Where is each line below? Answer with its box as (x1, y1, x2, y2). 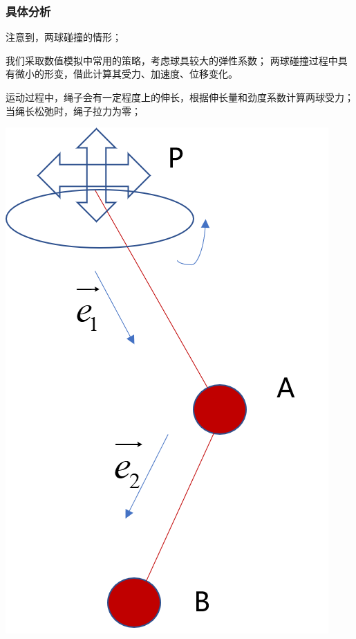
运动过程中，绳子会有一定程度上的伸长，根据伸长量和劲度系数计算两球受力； (6, 90, 354, 104)
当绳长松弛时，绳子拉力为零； (6, 103, 141, 118)
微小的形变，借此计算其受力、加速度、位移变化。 (15, 66, 238, 81)
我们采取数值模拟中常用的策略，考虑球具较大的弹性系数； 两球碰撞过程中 (6, 53, 338, 67)
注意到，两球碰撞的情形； (6, 30, 122, 44)
